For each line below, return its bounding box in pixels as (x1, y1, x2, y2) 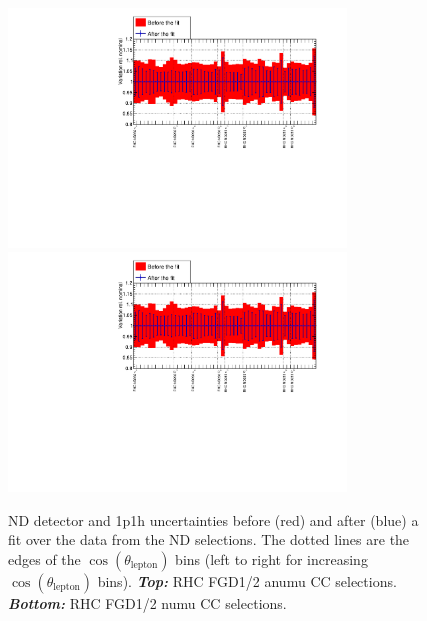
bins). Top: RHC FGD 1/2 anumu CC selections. (97, 570, 397, 591)
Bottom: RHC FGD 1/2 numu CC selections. (8, 592, 287, 613)
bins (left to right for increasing (175, 548, 368, 569)
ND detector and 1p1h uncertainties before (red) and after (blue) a (8, 509, 419, 530)
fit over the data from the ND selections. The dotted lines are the (8, 529, 410, 550)
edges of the (8, 548, 81, 569)
